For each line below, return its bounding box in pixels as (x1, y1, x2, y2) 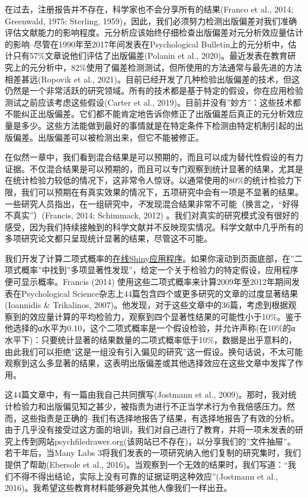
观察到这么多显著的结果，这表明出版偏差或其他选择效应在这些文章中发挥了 (5, 357, 295, 369)
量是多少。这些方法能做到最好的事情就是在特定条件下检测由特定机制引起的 (5, 119, 295, 131)
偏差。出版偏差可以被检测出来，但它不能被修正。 (12, 131, 204, 143)
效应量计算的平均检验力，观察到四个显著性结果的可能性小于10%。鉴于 (29, 310, 302, 322)
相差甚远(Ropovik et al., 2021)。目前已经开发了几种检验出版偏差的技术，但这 (5, 72, 300, 85)
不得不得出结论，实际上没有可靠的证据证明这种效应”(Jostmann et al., (12, 470, 278, 482)
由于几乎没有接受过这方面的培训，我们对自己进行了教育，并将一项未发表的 (5, 423, 295, 436)
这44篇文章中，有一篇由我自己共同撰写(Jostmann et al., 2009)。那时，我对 (5, 388, 288, 401)
